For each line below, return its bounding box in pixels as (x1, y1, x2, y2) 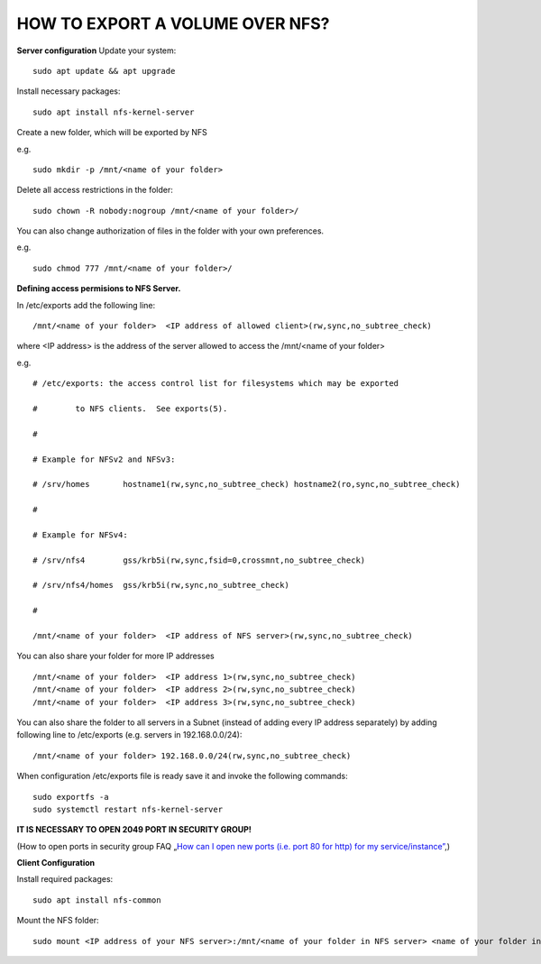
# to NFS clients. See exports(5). (32, 403, 228, 414)
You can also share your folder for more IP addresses (16, 650, 215, 662)
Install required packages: (16, 874, 114, 885)
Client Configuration (16, 858, 96, 868)
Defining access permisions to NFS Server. (16, 283, 181, 294)
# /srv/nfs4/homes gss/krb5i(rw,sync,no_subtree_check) (32, 580, 290, 591)
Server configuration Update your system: (16, 45, 177, 56)
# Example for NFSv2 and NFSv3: (32, 454, 176, 464)
